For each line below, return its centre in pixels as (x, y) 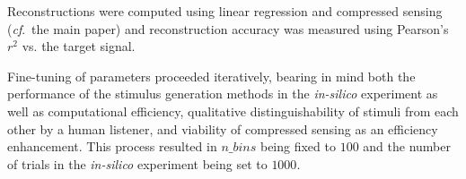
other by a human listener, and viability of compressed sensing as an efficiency (223, 128)
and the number (407, 146)
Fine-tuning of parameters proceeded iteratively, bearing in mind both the (211, 76)
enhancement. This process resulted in (112, 146)
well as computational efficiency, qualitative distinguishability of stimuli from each (233, 111)
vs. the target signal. (79, 46)
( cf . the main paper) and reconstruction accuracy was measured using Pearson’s (228, 28)
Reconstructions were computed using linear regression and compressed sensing (225, 11)
